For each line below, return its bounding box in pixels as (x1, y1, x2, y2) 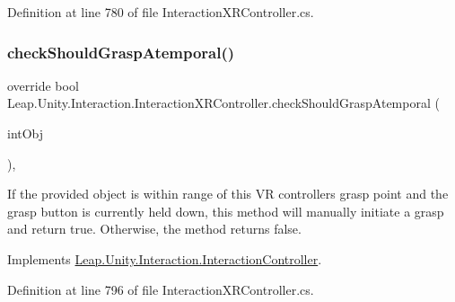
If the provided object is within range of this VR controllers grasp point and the (7, 184, 449, 203)
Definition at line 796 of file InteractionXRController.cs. (7, 280, 314, 298)
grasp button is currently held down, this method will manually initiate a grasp (7, 201, 444, 220)
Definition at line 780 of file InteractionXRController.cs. (7, 3, 314, 21)
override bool (7, 75, 79, 94)
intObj (7, 124, 44, 142)
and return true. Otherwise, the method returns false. (7, 219, 302, 238)
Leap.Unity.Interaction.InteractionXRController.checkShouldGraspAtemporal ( (7, 93, 440, 112)
